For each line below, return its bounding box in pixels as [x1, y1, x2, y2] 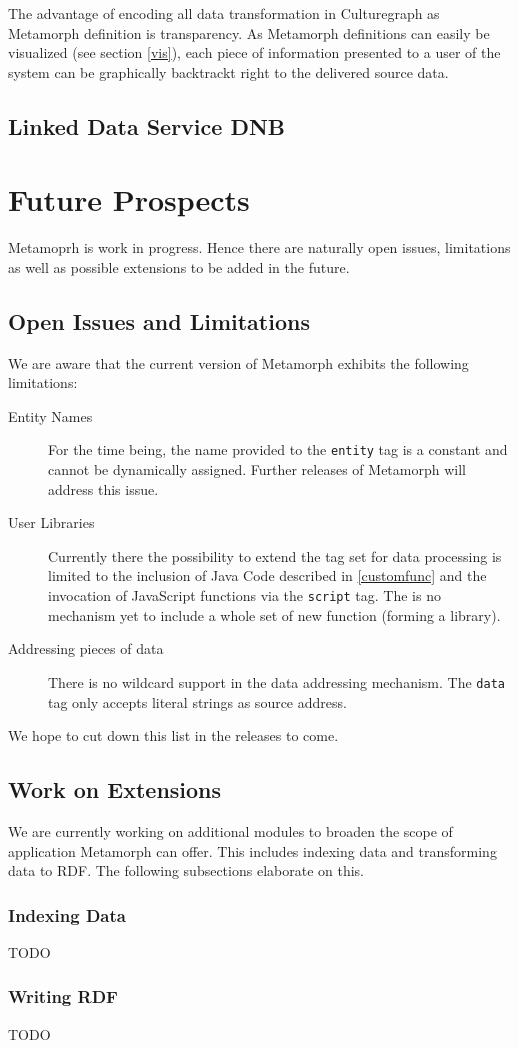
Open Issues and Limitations [8, 305, 310, 336]
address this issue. [48, 478, 159, 499]
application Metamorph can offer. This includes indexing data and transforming [8, 840, 497, 861]
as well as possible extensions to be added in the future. [8, 256, 350, 277]
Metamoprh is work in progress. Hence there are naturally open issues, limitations [8, 237, 511, 258]
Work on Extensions [8, 774, 222, 805]
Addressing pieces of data [8, 638, 164, 659]
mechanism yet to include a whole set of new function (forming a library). [48, 604, 501, 625]
